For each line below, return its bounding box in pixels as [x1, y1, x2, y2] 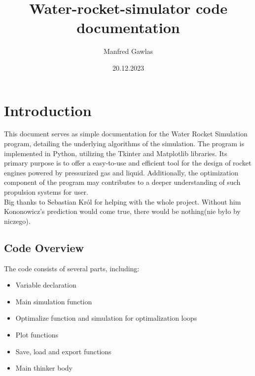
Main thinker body [15, 363, 73, 373]
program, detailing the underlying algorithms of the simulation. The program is [4, 138, 245, 149]
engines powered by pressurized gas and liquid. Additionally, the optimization [4, 167, 238, 177]
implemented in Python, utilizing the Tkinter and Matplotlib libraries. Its [4, 148, 227, 158]
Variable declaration [15, 280, 76, 290]
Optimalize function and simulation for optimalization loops [15, 313, 197, 323]
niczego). [4, 215, 31, 226]
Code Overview [4, 240, 84, 255]
